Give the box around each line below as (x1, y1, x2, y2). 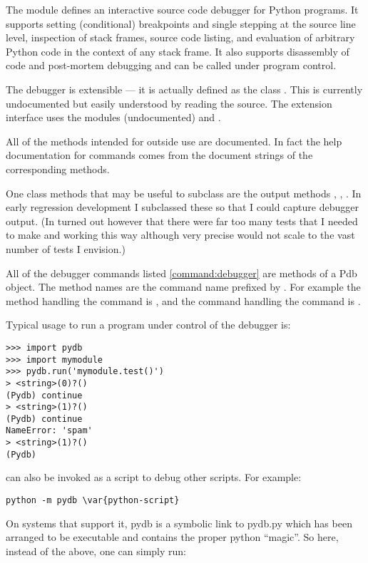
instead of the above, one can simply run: (6, 543, 186, 558)
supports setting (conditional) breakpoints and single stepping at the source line (6, 16, 356, 31)
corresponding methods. (6, 161, 110, 176)
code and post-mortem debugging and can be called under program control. (6, 58, 337, 73)
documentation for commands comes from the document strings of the (6, 148, 313, 162)
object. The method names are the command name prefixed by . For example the (6, 279, 361, 294)
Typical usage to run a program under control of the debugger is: (6, 317, 291, 332)
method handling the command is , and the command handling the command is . (6, 293, 361, 308)
